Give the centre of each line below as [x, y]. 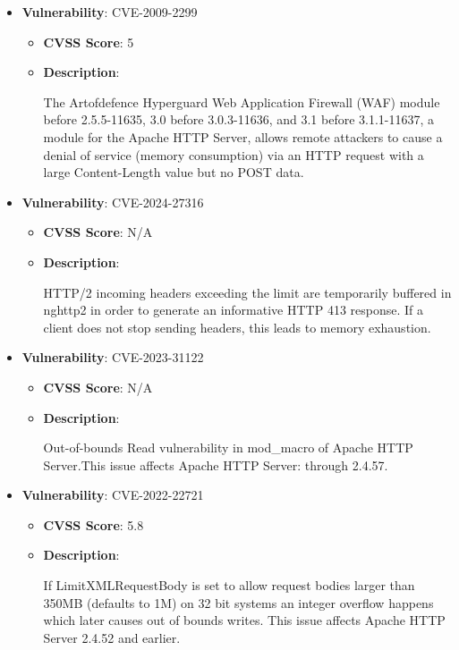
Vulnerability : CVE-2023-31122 [113, 357]
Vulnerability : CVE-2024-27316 [113, 202]
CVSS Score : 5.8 [93, 524]
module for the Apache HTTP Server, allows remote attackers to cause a [243, 136]
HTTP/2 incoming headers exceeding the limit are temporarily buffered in [247, 292]
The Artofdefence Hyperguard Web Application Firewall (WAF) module [242, 101]
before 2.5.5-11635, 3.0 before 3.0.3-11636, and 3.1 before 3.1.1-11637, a [239, 119]
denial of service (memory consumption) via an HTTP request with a [234, 154]
